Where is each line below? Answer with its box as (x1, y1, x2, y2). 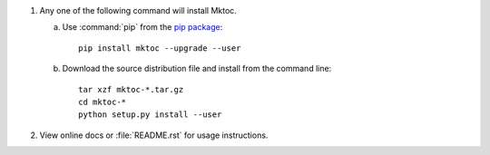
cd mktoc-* (78, 96, 127, 107)
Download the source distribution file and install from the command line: (62, 63, 332, 74)
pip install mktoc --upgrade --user (78, 43, 241, 53)
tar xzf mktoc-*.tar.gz (78, 84, 184, 94)
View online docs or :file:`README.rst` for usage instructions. (39, 130, 269, 140)
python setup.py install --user (78, 110, 222, 120)
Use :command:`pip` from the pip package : (62, 22, 223, 33)
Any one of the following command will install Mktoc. (39, 5, 238, 15)
